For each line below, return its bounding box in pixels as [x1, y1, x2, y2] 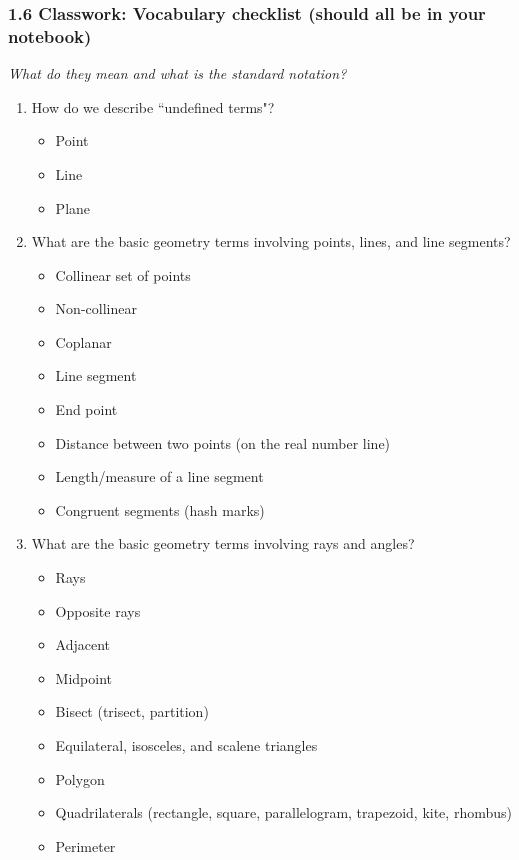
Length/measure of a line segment [55, 466, 264, 487]
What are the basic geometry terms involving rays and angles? [31, 533, 415, 554]
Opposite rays [55, 600, 141, 621]
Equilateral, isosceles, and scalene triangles [55, 735, 318, 756]
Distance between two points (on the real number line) [55, 432, 391, 453]
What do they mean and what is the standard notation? [8, 63, 347, 84]
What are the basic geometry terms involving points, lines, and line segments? [31, 231, 511, 252]
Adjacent [55, 634, 111, 655]
